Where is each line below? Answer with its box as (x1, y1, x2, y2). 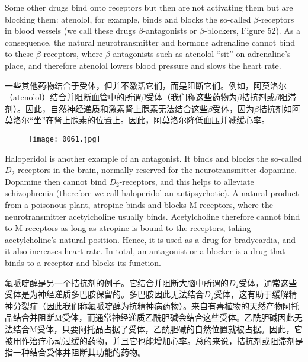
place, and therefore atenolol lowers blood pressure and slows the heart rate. (5, 59, 281, 71)
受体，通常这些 (239, 276, 297, 289)
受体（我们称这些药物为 (146, 91, 238, 103)
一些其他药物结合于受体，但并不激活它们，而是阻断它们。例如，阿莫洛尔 (5, 79, 287, 91)
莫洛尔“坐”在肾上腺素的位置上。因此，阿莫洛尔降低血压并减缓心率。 (5, 114, 270, 126)
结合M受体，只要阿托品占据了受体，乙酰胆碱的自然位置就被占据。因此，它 (12, 322, 303, 335)
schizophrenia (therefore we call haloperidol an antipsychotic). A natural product (5, 187, 299, 199)
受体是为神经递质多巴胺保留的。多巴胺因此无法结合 (5, 288, 204, 300)
